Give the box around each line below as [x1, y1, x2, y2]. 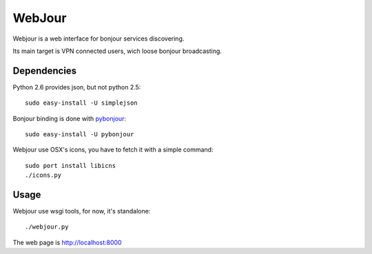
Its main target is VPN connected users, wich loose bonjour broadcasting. [12, 47, 222, 55]
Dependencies [12, 65, 77, 76]
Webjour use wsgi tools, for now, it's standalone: [12, 207, 151, 215]
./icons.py [25, 171, 62, 179]
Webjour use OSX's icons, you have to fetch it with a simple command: [12, 145, 214, 154]
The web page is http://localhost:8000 [12, 238, 122, 246]
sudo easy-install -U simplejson [25, 99, 138, 107]
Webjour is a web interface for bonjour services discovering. [12, 34, 185, 43]
